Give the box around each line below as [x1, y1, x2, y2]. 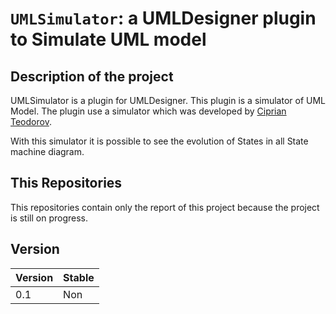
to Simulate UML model [10, 28, 207, 51]
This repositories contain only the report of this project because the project [10, 201, 320, 213]
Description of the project [10, 68, 174, 85]
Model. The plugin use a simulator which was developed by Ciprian [10, 105, 287, 117]
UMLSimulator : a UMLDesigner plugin [10, 7, 317, 30]
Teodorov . [10, 116, 52, 127]
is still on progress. [10, 212, 89, 224]
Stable [63, 270, 95, 284]
